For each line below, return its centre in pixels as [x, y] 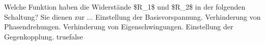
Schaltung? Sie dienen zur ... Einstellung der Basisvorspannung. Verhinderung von [132, 16]
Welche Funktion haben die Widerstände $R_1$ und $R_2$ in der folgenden [125, 7]
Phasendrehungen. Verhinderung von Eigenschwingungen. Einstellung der [119, 27]
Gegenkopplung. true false [44, 36]
